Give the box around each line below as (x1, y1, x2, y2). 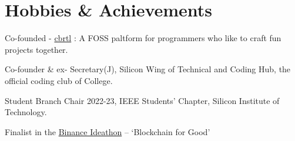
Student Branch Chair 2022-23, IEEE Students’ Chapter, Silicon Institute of (5, 94, 280, 106)
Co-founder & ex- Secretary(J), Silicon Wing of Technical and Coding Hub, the (5, 63, 291, 75)
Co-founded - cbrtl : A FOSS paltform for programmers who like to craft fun (5, 32, 281, 44)
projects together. (5, 43, 68, 55)
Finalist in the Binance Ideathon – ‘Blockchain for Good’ (5, 125, 210, 137)
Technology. (5, 106, 47, 118)
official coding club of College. (5, 74, 113, 86)
